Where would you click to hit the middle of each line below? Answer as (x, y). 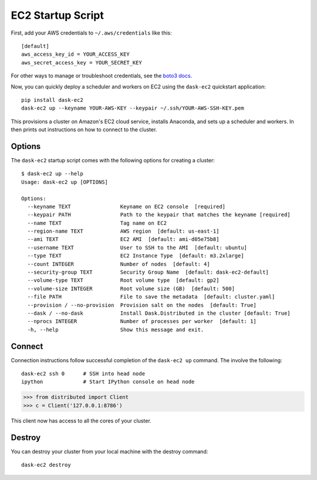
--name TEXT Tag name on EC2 (97, 223)
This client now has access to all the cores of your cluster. (81, 421)
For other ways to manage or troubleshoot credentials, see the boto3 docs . (102, 76)
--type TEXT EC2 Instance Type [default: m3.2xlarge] (136, 256)
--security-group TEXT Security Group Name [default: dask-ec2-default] (148, 272)
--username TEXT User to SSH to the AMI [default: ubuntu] (137, 247)
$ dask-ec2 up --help (52, 174)
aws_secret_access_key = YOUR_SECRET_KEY (82, 62)
